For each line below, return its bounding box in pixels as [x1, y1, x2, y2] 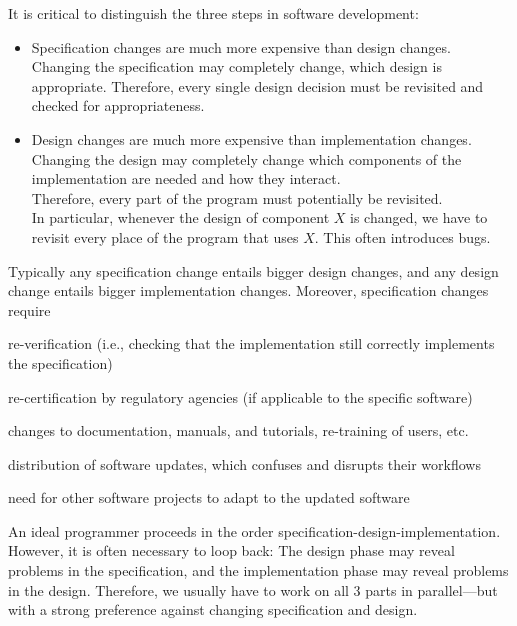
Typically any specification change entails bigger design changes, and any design [8, 260, 499, 281]
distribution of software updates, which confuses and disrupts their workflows [8, 453, 481, 474]
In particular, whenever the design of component [31, 207, 330, 228]
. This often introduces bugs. [314, 226, 491, 247]
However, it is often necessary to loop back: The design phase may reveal [8, 540, 455, 561]
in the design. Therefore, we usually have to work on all [8, 579, 349, 600]
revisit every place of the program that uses [31, 226, 299, 247]
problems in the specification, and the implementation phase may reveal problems [8, 560, 509, 581]
